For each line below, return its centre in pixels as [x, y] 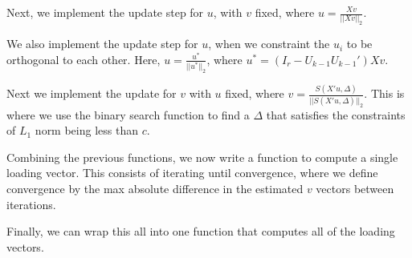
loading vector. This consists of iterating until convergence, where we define [192, 173]
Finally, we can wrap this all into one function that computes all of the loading [201, 231]
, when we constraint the [269, 44]
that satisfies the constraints [336, 114]
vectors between [355, 189]
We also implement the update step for [102, 44]
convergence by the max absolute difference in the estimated [155, 189]
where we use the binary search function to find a [128, 114]
